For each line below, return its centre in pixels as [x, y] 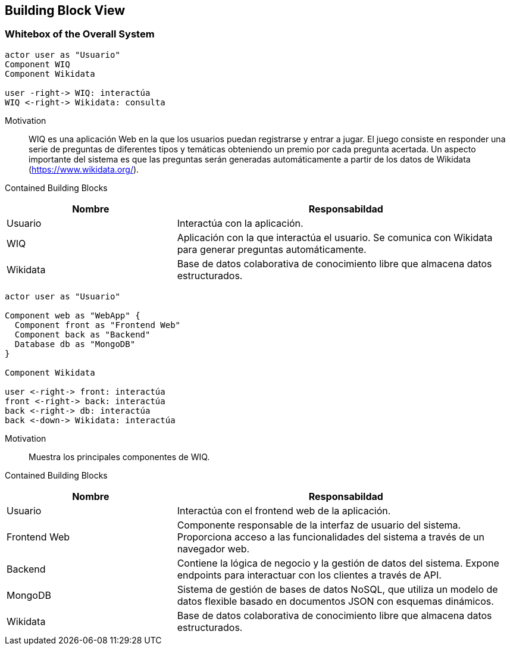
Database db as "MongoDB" [75, 344]
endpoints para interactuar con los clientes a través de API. [309, 575]
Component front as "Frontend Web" [98, 325]
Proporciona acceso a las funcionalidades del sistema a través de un [331, 537]
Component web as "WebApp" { [73, 315]
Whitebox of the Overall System [80, 34]
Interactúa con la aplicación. [240, 223]
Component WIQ [37, 64]
